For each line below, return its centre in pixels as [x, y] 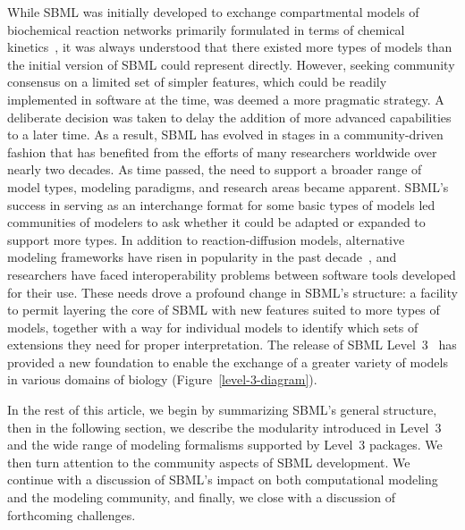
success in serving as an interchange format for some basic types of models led [221, 204]
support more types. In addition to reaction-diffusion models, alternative [206, 239]
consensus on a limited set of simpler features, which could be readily [197, 82]
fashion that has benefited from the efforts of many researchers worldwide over [222, 151]
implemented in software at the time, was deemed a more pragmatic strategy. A [226, 99]
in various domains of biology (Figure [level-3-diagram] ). [162, 379]
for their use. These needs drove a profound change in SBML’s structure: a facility [232, 292]
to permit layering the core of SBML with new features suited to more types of [224, 310]
